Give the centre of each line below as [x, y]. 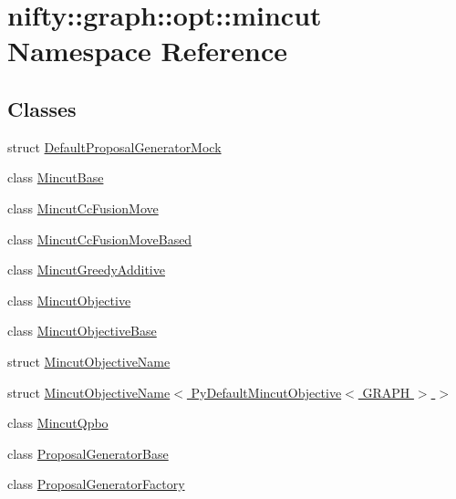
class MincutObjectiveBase [82, 331]
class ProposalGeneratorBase [88, 453]
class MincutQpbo [58, 423]
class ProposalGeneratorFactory [96, 484]
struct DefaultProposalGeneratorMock [114, 146]
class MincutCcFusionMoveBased [100, 239]
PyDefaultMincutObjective [266, 392]
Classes [42, 108]
